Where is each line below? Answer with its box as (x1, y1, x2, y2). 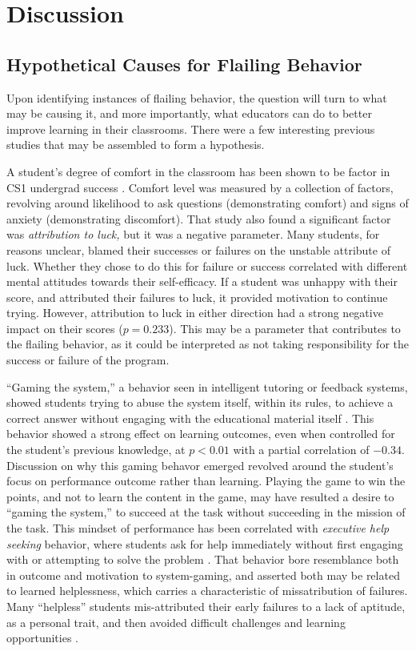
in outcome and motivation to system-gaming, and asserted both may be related (6, 566, 400, 583)
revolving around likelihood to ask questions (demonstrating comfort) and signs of (6, 195, 409, 211)
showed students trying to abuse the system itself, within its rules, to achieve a (6, 394, 394, 411)
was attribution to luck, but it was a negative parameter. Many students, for (6, 226, 380, 243)
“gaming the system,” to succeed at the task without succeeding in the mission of (6, 504, 406, 520)
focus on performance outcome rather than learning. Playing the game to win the (6, 472, 406, 489)
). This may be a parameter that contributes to (169, 319, 401, 336)
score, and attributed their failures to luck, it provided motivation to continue (6, 288, 388, 305)
